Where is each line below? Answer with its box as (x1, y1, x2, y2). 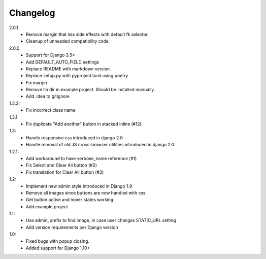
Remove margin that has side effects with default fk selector (26, 31, 148, 37)
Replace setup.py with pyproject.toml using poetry (26, 73, 128, 79)
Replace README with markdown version (26, 65, 110, 71)
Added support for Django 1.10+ (26, 245, 90, 251)
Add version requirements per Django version (26, 224, 118, 230)
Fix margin (26, 79, 47, 86)
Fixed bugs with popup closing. (26, 238, 90, 244)
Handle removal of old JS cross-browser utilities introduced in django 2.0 (26, 142, 174, 148)
